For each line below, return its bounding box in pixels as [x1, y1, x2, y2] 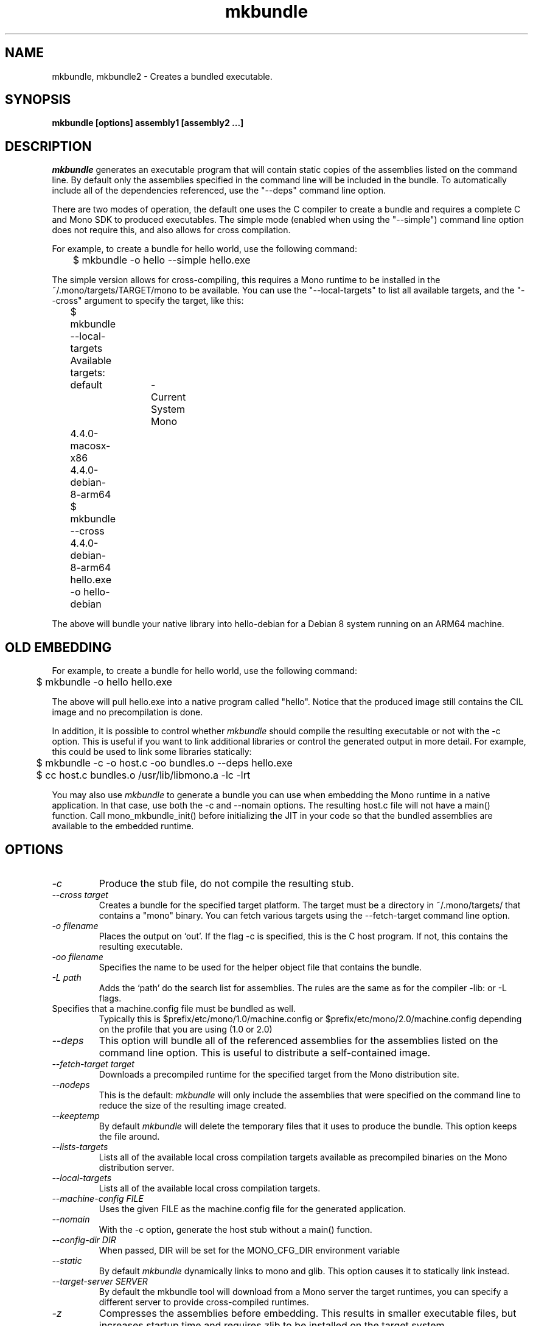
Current [151, 391, 186, 404]
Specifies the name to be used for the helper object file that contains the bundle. [99, 961, 422, 972]
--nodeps [52, 1079, 90, 1090]
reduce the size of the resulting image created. [99, 1100, 287, 1110]
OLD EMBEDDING [5, 639, 112, 655]
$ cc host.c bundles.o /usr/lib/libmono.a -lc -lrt [36, 769, 251, 782]
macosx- [70, 440, 111, 452]
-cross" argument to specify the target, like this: [52, 295, 244, 306]
